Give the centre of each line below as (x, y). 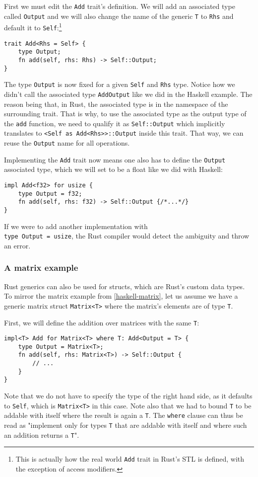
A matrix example (41, 268)
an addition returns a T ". (42, 435)
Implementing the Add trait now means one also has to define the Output (115, 159)
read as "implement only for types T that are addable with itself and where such (126, 425)
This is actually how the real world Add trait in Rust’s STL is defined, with (130, 459)
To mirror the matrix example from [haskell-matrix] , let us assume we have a (121, 296)
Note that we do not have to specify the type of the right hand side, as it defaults (128, 396)
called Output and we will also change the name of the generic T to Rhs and (119, 16)
